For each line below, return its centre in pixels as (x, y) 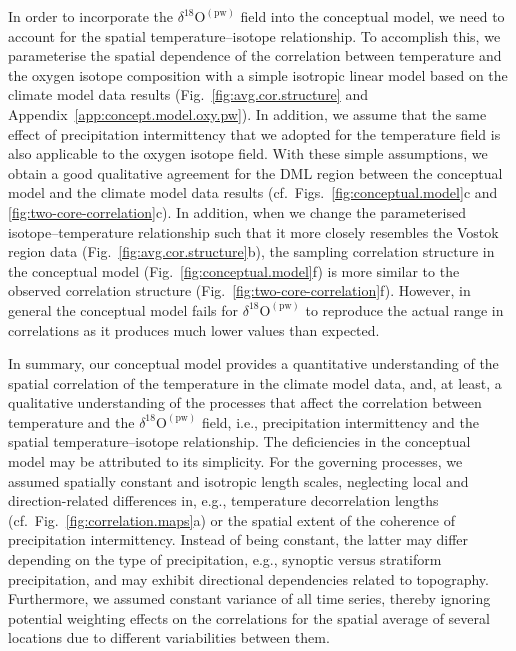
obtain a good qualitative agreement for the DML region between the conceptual (255, 172)
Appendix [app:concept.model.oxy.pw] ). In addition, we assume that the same (247, 113)
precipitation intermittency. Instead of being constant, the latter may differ (238, 539)
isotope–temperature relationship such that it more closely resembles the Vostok (253, 231)
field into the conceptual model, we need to (372, 16)
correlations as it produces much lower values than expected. (194, 329)
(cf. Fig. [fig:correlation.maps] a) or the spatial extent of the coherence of (231, 519)
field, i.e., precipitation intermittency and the (340, 421)
